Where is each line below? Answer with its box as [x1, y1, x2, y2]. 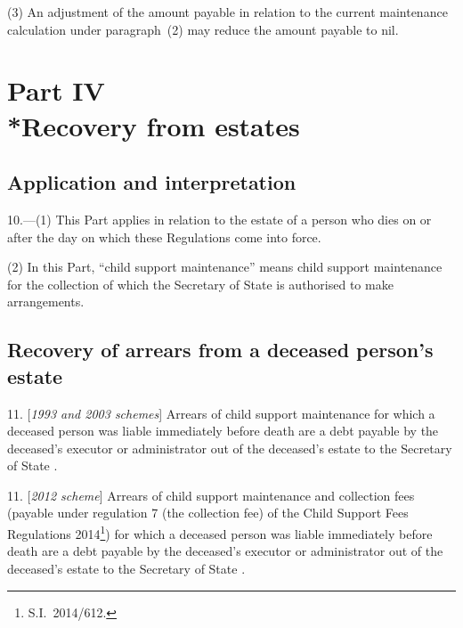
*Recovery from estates [7, 107, 300, 143]
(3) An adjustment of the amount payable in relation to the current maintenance [7, 3, 448, 20]
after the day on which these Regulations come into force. [7, 227, 321, 246]
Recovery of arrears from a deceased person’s [7, 336, 434, 363]
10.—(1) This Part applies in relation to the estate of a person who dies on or [7, 209, 432, 228]
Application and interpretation [7, 168, 296, 196]
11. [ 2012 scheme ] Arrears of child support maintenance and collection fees [7, 485, 415, 504]
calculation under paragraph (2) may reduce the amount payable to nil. [7, 20, 399, 38]
